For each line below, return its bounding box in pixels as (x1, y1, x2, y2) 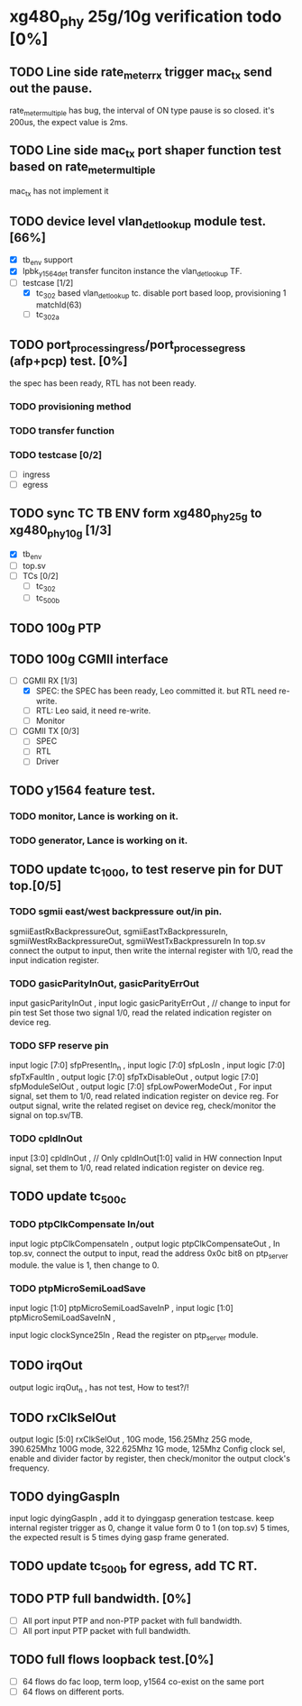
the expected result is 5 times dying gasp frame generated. (9, 1532, 230, 1543)
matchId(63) (35, 299, 83, 310)
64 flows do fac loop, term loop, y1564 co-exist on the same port (22, 1675, 264, 1687)
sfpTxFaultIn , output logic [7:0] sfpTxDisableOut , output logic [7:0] (9, 1071, 259, 1082)
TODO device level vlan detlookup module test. (9, 214, 266, 232)
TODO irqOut (9, 1358, 83, 1373)
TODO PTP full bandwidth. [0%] (9, 1591, 192, 1607)
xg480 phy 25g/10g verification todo (9, 6, 282, 30)
